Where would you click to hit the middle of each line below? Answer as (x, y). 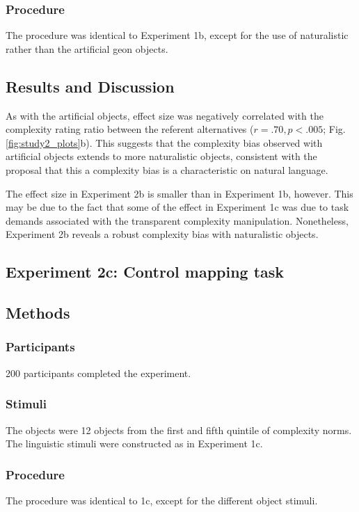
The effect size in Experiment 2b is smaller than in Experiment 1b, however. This (179, 193)
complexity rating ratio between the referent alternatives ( (130, 129)
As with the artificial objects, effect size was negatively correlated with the (165, 115)
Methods (38, 313)
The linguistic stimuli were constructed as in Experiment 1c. (134, 443)
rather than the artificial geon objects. (87, 48)
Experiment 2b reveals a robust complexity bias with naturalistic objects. (162, 234)
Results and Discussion (90, 86)
